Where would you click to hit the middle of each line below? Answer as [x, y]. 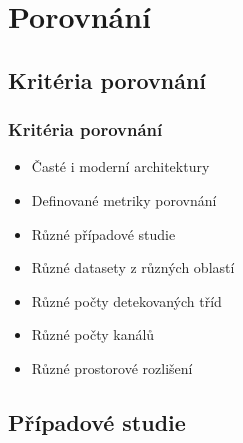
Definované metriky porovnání [124, 199]
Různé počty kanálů [93, 334]
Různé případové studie [103, 233]
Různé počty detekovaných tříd [126, 300]
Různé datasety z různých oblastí [133, 267]
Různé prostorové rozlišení [112, 367]
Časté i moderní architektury [120, 166]
